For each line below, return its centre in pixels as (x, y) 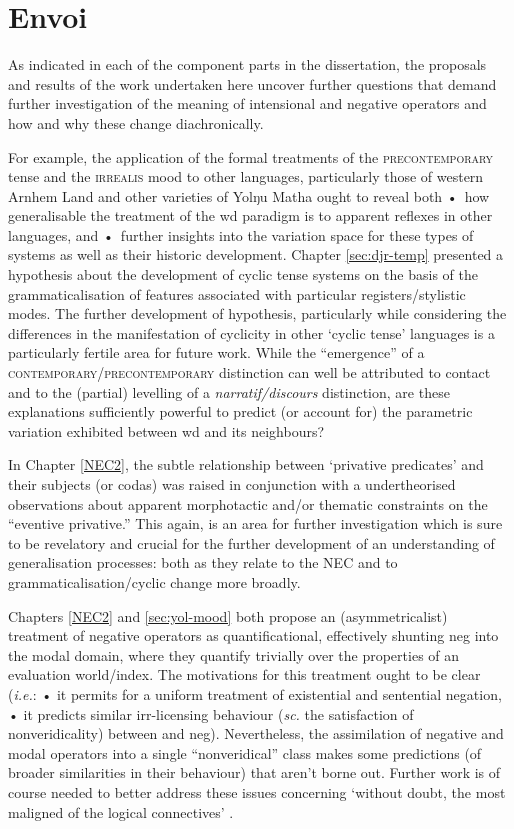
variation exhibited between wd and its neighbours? (166, 430)
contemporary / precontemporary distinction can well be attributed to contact (249, 372)
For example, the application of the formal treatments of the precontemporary (251, 156)
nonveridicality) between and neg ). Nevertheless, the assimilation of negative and (256, 733)
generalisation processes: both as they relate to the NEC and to (203, 562)
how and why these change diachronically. (136, 122)
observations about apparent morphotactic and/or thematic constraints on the (248, 503)
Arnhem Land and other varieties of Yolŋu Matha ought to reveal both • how (249, 195)
